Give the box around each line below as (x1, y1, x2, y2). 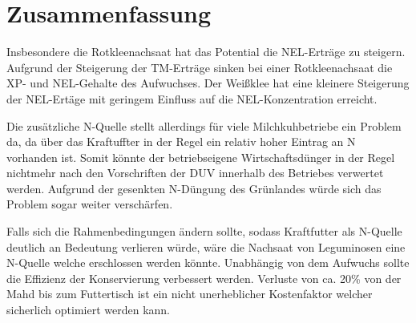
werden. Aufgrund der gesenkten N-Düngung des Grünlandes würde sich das (6, 180, 382, 196)
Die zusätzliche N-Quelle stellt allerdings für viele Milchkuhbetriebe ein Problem (6, 117, 402, 134)
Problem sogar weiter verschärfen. (6, 196, 173, 212)
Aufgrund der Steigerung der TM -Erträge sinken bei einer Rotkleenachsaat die (6, 59, 393, 75)
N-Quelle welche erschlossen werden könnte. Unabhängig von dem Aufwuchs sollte (6, 254, 410, 271)
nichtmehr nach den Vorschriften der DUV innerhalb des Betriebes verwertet (6, 164, 384, 181)
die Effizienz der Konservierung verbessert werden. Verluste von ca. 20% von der (6, 269, 402, 286)
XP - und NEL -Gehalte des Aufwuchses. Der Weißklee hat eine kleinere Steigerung (6, 75, 410, 91)
